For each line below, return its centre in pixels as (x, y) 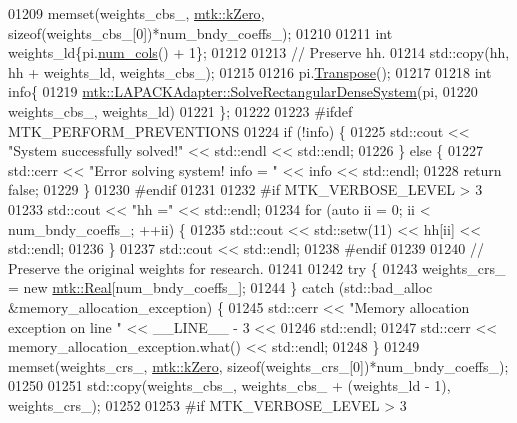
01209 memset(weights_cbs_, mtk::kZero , (136, 13)
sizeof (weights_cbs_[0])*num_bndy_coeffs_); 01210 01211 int (200, 32)
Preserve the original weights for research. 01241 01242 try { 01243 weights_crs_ (257, 267)
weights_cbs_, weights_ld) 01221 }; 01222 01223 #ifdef (180, 110)
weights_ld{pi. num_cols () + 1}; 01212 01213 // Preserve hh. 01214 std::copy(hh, (259, 52)
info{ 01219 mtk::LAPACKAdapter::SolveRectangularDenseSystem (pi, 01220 (243, 91)
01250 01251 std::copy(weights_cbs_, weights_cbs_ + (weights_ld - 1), (229, 385)
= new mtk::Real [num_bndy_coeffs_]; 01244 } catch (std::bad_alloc (220, 287)
